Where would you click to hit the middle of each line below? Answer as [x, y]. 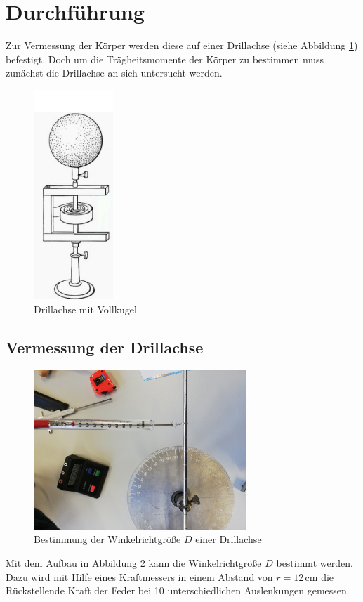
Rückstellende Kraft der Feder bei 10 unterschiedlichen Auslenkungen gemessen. [178, 590]
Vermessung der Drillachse [105, 347]
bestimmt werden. [315, 562]
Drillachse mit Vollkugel [85, 309]
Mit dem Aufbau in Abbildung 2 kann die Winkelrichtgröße [134, 562]
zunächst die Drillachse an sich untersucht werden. [114, 73]
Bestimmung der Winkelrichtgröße [107, 539]
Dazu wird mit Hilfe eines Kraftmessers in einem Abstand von [139, 576]
